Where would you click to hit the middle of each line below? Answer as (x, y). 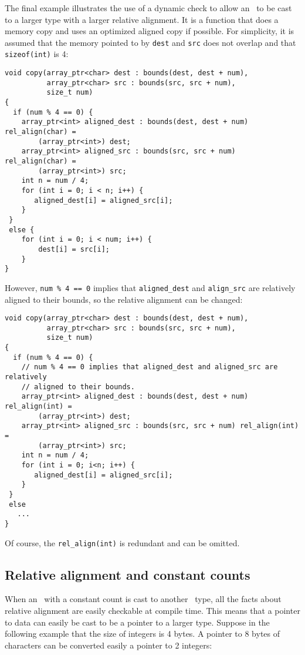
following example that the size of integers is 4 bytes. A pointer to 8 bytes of (143, 634)
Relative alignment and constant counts (128, 574)
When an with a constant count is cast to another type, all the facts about (143, 599)
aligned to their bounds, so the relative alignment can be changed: (124, 299)
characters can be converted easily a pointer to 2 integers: (109, 645)
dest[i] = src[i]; (74, 249)
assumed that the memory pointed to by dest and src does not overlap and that (150, 42)
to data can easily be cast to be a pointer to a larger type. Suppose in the (137, 622)
